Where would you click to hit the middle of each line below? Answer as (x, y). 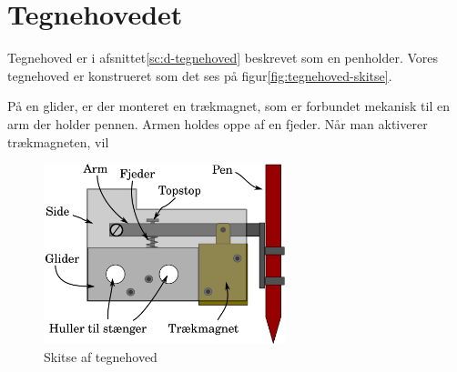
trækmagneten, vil (58, 141)
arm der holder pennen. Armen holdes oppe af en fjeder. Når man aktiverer (218, 123)
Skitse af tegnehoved (101, 356)
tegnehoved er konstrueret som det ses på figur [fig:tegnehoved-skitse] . (200, 75)
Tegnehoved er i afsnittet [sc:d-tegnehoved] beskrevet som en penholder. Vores (223, 58)
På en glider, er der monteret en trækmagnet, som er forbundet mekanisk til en (228, 106)
